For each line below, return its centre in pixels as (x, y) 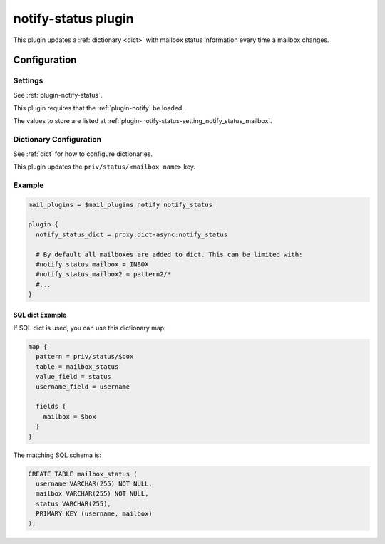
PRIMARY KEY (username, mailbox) (94, 514)
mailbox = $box (70, 416)
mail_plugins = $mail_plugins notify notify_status (120, 204)
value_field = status (74, 377)
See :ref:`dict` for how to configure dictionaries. (83, 154)
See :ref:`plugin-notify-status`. (58, 95)
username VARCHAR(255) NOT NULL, (94, 483)
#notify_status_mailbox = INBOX (92, 264)
